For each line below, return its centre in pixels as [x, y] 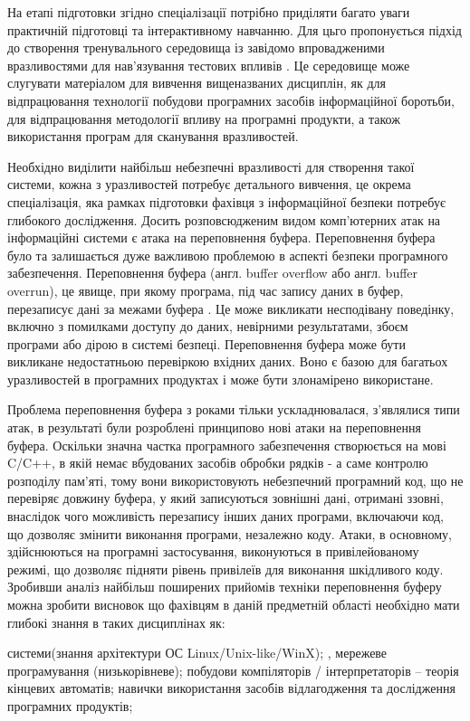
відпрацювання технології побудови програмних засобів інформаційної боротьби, [231, 100]
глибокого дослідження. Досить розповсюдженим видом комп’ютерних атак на [224, 219]
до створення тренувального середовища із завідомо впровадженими [196, 47]
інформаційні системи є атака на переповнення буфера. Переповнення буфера [221, 237]
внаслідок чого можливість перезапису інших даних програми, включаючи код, [226, 516]
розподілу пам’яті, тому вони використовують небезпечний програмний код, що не [235, 480]
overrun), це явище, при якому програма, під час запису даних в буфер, [206, 290]
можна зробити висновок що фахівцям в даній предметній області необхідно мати [234, 604]
